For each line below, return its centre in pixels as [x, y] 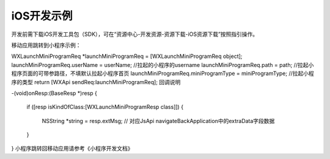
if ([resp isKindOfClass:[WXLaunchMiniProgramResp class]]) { [105, 107]
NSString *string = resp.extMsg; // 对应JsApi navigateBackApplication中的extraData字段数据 [158, 121]
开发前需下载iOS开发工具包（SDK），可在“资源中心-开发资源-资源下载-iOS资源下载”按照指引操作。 [135, 34]
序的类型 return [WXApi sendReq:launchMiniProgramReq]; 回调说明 [96, 82]
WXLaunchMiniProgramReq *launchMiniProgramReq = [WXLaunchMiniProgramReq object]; [127, 56]
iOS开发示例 [42, 16]
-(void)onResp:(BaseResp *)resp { [54, 93]
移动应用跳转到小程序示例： [46, 45]
